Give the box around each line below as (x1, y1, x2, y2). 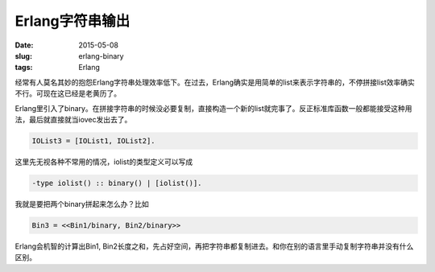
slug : (14, 51, 32, 60)
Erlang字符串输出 (14, 12, 130, 30)
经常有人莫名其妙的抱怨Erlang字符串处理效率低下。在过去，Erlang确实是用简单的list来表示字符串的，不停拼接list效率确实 (14, 77, 415, 87)
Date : (14, 40, 34, 50)
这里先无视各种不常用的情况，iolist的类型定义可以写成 (14, 157, 193, 167)
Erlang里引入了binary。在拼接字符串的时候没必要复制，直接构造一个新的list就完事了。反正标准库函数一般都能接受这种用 (14, 103, 412, 113)
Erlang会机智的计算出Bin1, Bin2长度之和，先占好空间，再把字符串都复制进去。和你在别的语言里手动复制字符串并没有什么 (14, 241, 414, 251)
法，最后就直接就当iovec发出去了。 (14, 114, 132, 124)
